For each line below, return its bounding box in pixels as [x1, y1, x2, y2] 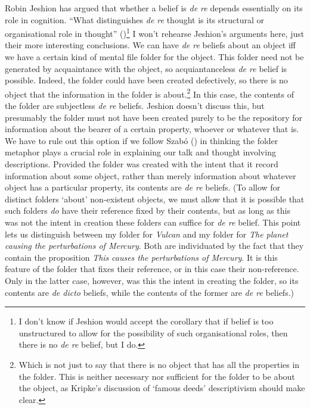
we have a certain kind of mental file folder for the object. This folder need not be [5, 51, 304, 63]
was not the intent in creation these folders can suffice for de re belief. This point [5, 216, 301, 228]
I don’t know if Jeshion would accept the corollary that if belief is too [18, 315, 274, 327]
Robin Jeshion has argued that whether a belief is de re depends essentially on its [5, 2, 303, 14]
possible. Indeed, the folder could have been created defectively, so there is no [5, 74, 288, 86]
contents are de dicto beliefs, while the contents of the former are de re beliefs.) [5, 286, 294, 298]
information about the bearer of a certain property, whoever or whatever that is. [5, 123, 299, 135]
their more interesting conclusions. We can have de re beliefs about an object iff [5, 39, 296, 51]
